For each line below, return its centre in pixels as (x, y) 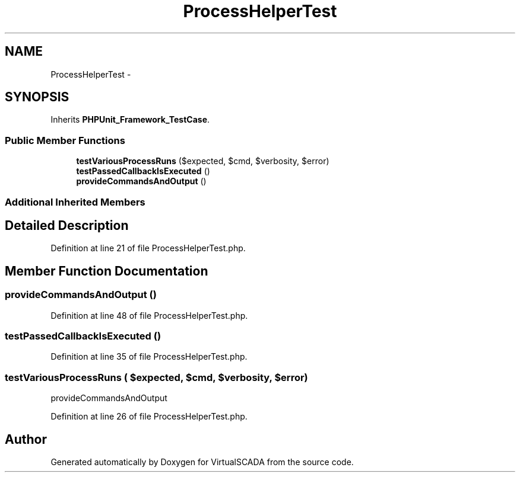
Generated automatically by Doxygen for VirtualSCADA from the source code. (202, 462)
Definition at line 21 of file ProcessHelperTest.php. (148, 248)
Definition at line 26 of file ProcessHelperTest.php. (149, 417)
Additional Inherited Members (75, 202)
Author (26, 439)
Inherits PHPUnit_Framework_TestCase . (130, 120)
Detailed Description (67, 225)
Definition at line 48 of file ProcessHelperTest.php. (149, 315)
